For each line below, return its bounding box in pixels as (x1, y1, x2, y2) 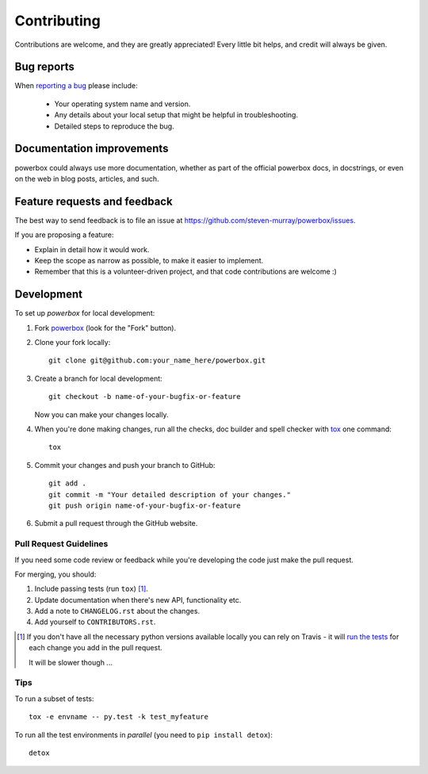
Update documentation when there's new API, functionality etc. (34, 595, 242, 604)
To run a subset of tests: (14, 694, 94, 703)
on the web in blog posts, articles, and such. (14, 174, 159, 183)
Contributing (14, 12, 101, 29)
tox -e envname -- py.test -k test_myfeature (29, 712, 209, 722)
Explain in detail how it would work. (34, 244, 150, 254)
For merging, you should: (14, 569, 97, 579)
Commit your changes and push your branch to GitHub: (34, 460, 216, 469)
